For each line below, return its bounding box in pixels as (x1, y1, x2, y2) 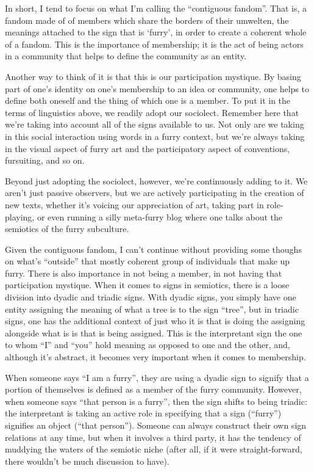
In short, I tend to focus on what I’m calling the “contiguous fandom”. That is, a (5, 2, 307, 14)
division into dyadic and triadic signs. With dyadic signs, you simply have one (5, 291, 296, 303)
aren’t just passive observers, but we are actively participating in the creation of (5, 186, 304, 199)
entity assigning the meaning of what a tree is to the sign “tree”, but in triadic (5, 302, 299, 315)
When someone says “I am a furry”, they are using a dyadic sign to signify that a (5, 371, 309, 383)
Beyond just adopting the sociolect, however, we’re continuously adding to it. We (5, 174, 308, 187)
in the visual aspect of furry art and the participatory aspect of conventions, (5, 142, 290, 154)
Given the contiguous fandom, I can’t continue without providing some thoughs (5, 242, 302, 255)
